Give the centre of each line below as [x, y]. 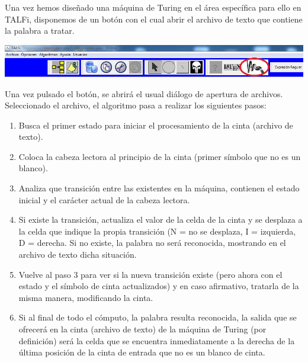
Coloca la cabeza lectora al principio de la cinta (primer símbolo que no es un [160, 156]
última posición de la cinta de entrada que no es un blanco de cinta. [142, 352]
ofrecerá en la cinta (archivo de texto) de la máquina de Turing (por [142, 329]
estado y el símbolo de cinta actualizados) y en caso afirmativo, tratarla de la [159, 286]
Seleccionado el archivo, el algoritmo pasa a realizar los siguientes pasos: [136, 105]
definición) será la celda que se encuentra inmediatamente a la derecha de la [157, 340]
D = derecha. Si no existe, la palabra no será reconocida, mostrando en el [152, 243]
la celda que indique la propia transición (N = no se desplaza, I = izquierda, [157, 231]
